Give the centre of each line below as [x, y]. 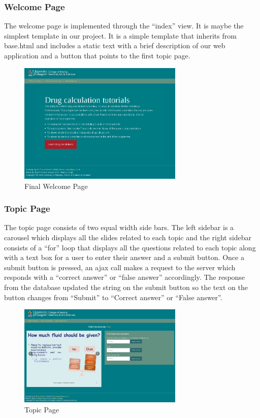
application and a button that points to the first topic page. [97, 55]
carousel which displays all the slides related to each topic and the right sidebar [128, 237]
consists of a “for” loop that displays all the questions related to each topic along [130, 247]
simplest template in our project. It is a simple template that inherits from [120, 35]
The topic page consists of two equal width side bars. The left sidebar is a [119, 227]
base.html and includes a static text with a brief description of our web [115, 45]
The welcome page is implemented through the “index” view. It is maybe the [124, 26]
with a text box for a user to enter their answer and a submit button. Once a [124, 257]
